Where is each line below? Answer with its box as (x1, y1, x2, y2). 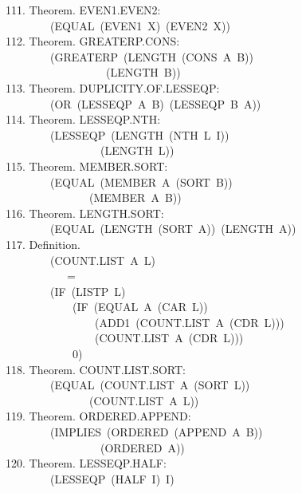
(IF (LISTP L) (49, 282, 126, 299)
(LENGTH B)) (105, 64, 181, 81)
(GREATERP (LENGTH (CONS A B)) (49, 48, 253, 65)
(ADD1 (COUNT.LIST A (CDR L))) (94, 314, 284, 330)
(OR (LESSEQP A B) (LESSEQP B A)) (49, 95, 261, 112)
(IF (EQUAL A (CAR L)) (72, 298, 208, 315)
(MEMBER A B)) (88, 189, 182, 206)
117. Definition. (6, 235, 80, 252)
